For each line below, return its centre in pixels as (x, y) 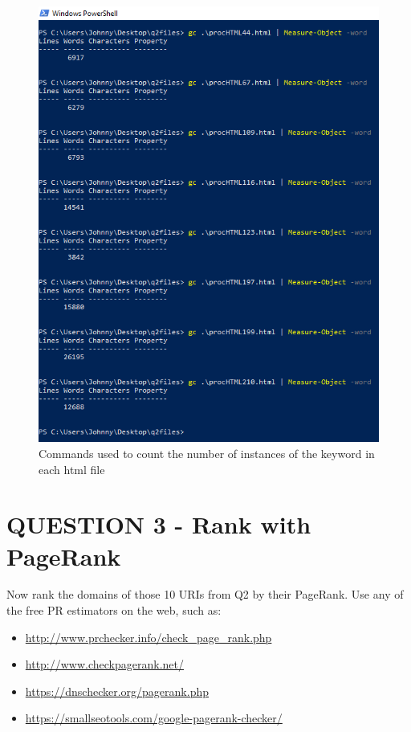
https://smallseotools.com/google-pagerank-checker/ (154, 718)
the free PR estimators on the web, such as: (114, 610)
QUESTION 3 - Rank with (159, 524)
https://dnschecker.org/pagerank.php (117, 691)
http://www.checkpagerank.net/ (105, 664)
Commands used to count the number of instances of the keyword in (207, 453)
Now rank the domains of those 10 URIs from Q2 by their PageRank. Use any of (205, 594)
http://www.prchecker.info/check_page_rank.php (149, 637)
